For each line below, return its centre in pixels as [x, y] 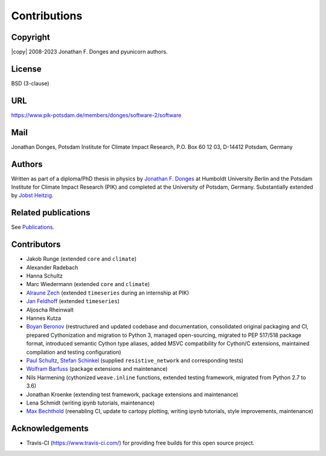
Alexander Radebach [52, 267]
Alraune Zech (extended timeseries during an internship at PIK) [108, 293]
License [26, 69]
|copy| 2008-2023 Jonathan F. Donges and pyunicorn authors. [90, 52]
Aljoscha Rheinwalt [50, 310]
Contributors [36, 245]
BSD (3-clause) [30, 83]
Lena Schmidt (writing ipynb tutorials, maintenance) [91, 403]
